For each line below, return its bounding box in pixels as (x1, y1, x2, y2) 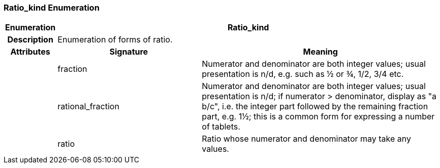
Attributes (10, 47, 50, 57)
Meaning (303, 47, 338, 57)
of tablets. (202, 121, 240, 132)
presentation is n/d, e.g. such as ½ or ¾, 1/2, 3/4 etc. (202, 69, 404, 79)
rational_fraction (57, 101, 119, 112)
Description (7, 34, 53, 45)
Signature (109, 47, 148, 57)
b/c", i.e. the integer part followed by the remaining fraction (202, 101, 428, 112)
